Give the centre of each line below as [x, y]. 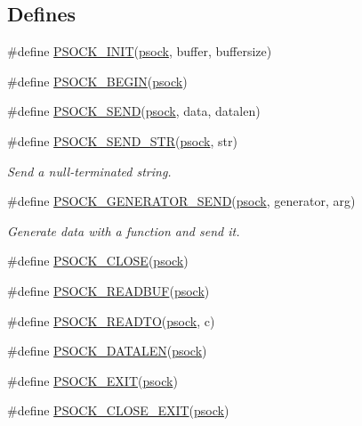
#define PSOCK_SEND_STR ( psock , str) [122, 140]
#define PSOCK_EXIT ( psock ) [93, 380]
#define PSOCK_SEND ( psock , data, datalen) [134, 111]
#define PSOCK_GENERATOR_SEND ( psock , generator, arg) [181, 201]
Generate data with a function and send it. [124, 230]
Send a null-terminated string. [89, 171]
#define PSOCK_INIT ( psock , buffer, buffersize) [140, 51]
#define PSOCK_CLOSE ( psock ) [98, 261]
